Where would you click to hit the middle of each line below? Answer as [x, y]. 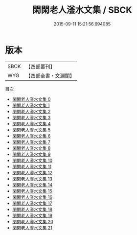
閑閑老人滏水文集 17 [32, 203]
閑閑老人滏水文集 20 [33, 221]
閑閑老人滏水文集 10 [32, 160]
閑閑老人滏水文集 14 [32, 185]
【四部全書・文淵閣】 [50, 75]
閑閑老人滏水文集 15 [32, 191]
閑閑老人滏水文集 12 [32, 172]
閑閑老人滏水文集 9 [31, 154]
